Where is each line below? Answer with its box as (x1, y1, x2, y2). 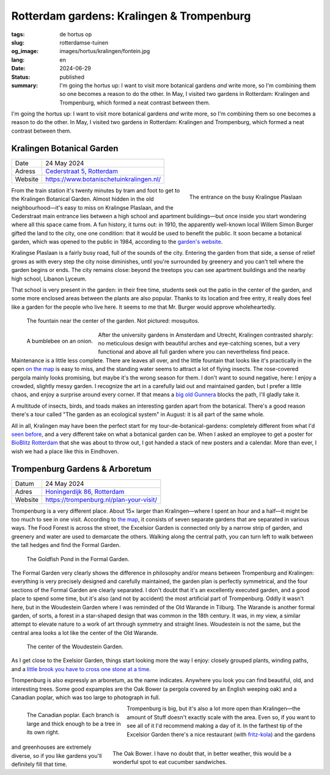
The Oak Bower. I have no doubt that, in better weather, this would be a (112, 749, 291, 757)
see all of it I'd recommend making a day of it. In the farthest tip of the (127, 722, 302, 730)
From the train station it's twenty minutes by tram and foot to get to (11, 186, 180, 194)
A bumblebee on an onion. (26, 337, 94, 345)
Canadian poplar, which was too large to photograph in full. (11, 694, 160, 701)
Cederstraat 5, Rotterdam (45, 167, 119, 175)
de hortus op (59, 31, 92, 38)
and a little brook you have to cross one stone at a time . (11, 665, 151, 672)
